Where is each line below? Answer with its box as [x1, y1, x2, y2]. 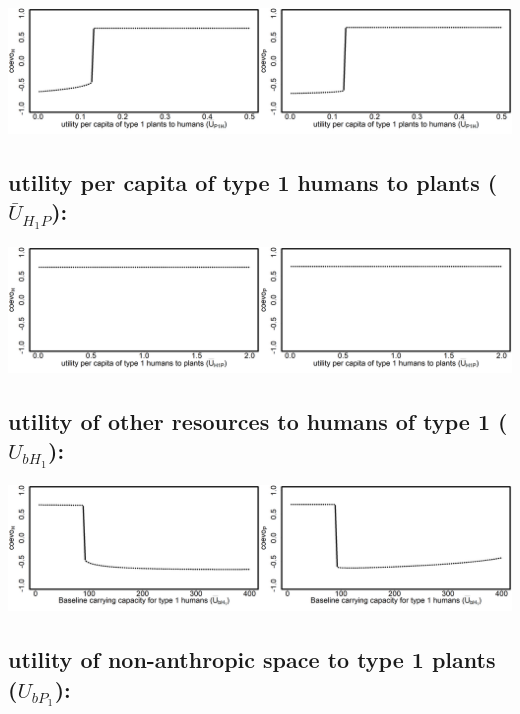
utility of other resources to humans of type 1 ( [8, 405, 508, 436]
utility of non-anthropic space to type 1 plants [8, 644, 496, 675]
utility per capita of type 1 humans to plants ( [8, 166, 498, 197]
